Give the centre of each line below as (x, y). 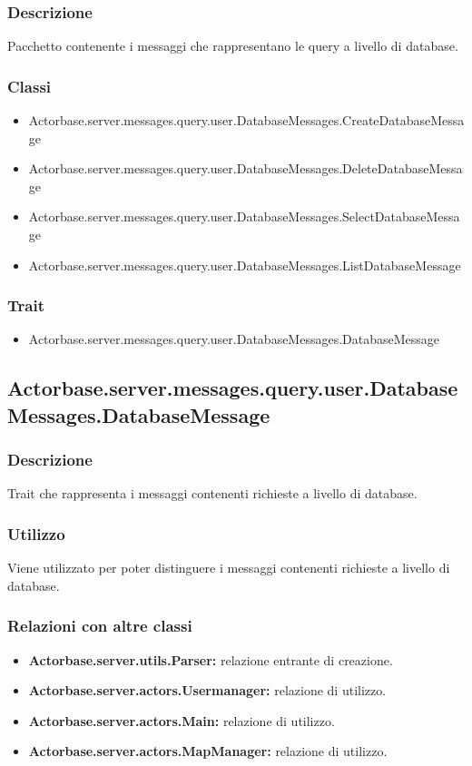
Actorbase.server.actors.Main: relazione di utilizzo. (182, 720)
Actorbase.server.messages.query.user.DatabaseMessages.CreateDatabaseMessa (246, 120)
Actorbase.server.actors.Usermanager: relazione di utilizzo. (207, 690)
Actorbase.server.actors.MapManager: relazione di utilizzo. (208, 751)
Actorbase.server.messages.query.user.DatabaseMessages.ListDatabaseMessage (245, 265)
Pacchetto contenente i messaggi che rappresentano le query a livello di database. (233, 46)
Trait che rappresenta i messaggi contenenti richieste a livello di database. (212, 493)
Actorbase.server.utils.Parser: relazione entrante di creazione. (211, 659)
